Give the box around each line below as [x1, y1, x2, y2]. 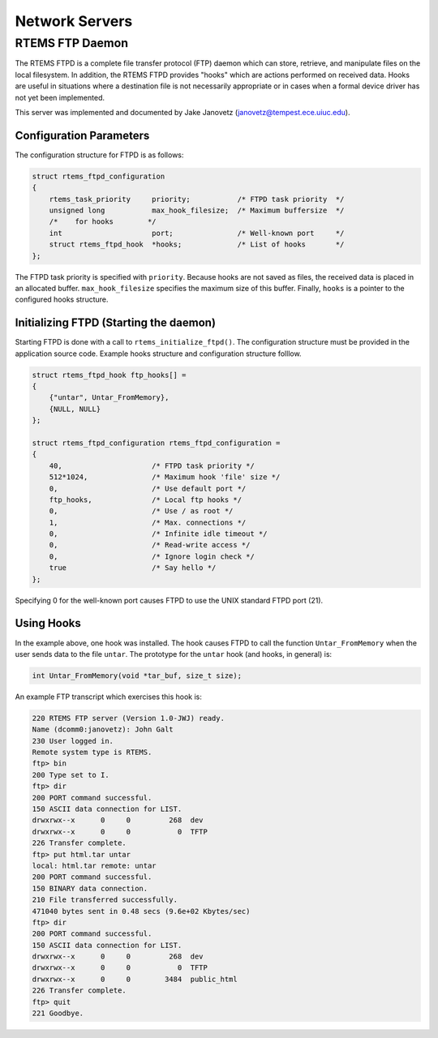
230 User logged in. [32, 736, 114, 745]
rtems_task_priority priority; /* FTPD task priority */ [49, 195, 345, 204]
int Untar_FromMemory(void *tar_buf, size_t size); [32, 671, 243, 680]
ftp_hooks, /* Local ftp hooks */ [49, 495, 243, 504]
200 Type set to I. [32, 770, 109, 779]
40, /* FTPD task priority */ [49, 461, 255, 470]
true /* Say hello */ [49, 564, 217, 573]
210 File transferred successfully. [32, 895, 178, 904]
